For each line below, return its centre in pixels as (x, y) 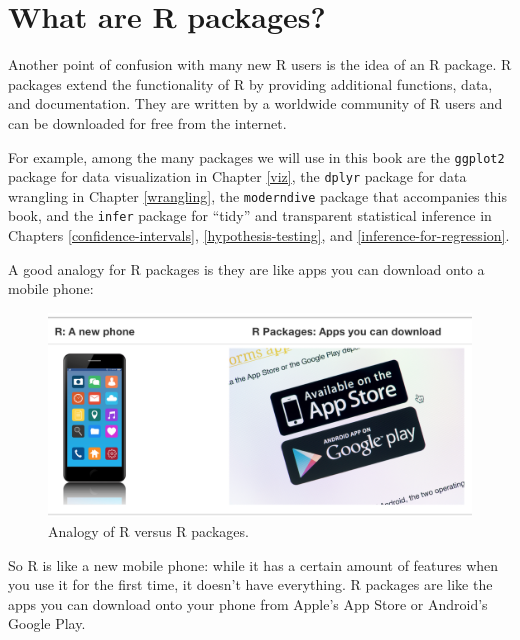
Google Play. (47, 623)
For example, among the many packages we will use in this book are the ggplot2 (256, 156)
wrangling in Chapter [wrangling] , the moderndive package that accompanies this (257, 195)
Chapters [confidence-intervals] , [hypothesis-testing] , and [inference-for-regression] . (259, 235)
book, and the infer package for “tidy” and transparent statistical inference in (250, 215)
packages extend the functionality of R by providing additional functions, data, (250, 83)
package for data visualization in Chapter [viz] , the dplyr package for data (237, 176)
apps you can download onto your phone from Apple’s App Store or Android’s (248, 603)
